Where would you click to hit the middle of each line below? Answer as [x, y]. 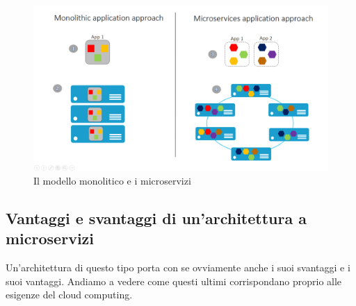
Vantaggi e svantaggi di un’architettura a [156, 218]
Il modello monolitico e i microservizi [112, 181]
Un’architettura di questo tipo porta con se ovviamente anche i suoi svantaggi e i [178, 267]
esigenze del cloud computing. [69, 295]
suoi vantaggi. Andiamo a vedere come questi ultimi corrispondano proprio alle [174, 281]
